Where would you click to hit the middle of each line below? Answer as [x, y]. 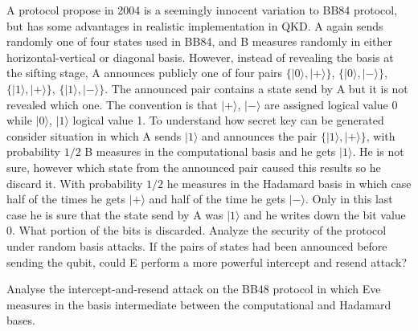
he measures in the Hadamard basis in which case [289, 183]
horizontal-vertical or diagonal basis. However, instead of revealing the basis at [200, 57]
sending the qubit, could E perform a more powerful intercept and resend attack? [207, 262]
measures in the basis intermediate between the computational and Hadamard [199, 304]
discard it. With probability [75, 183]
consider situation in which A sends [94, 135]
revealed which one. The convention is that [112, 104]
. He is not [378, 151]
